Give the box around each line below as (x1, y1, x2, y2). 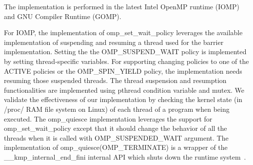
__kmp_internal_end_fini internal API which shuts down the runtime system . (4, 151, 246, 162)
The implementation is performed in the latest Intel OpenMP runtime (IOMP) (4, 1, 239, 11)
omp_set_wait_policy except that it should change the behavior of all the (4, 123, 227, 133)
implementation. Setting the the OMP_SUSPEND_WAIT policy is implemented (4, 46, 247, 57)
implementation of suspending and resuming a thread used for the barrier (4, 37, 224, 47)
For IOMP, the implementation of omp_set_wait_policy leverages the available (4, 27, 243, 38)
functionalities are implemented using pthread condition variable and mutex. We (4, 84, 245, 95)
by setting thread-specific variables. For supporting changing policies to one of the (4, 56, 249, 66)
